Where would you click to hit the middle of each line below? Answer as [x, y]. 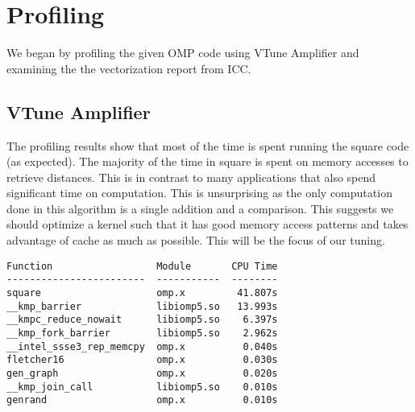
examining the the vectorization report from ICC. [129, 68]
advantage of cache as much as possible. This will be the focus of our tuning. [196, 240]
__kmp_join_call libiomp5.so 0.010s [142, 387]
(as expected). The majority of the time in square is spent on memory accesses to [207, 161]
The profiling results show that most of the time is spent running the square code [208, 145]
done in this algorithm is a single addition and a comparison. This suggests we [200, 208]
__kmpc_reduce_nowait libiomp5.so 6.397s [142, 320]
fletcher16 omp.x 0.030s [142, 360]
